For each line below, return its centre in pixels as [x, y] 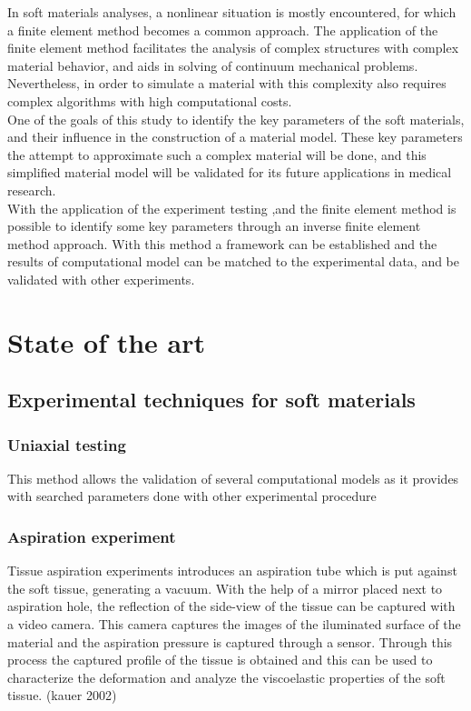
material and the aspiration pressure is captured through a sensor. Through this [230, 641]
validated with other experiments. [101, 279]
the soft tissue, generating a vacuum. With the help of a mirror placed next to [225, 588]
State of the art [107, 341]
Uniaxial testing [67, 444]
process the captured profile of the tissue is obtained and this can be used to [220, 660]
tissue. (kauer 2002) [62, 695]
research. [32, 190]
